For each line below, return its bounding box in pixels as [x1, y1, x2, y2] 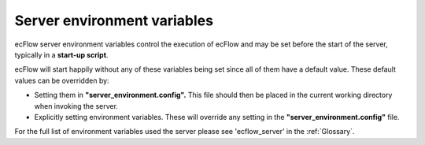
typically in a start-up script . [14, 50, 109, 59]
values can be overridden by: [14, 76, 109, 85]
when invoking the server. [34, 101, 118, 110]
